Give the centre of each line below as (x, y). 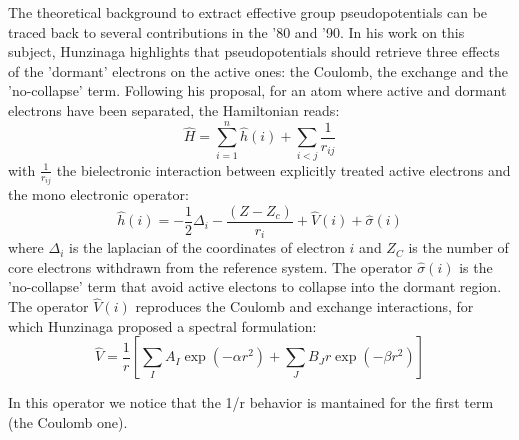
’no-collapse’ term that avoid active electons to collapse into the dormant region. (255, 286)
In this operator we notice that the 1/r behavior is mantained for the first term (251, 402)
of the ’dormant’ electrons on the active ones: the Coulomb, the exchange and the (258, 70)
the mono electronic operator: (98, 194)
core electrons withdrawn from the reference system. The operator (210, 266)
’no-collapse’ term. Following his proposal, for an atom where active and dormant (257, 90)
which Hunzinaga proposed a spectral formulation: (162, 325)
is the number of (458, 247)
